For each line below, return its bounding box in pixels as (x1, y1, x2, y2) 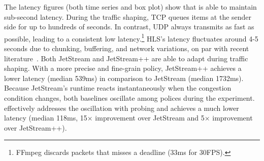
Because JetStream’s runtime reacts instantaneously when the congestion (4, 83, 232, 93)
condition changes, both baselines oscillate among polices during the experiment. (4, 93, 255, 103)
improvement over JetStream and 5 (95, 112, 205, 123)
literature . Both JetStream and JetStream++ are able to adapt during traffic (4, 53, 248, 63)
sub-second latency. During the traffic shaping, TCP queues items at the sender (4, 11, 252, 22)
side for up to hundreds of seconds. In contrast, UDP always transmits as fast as (4, 21, 254, 32)
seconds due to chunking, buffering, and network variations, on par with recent (4, 43, 249, 54)
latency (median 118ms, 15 (4, 112, 87, 123)
